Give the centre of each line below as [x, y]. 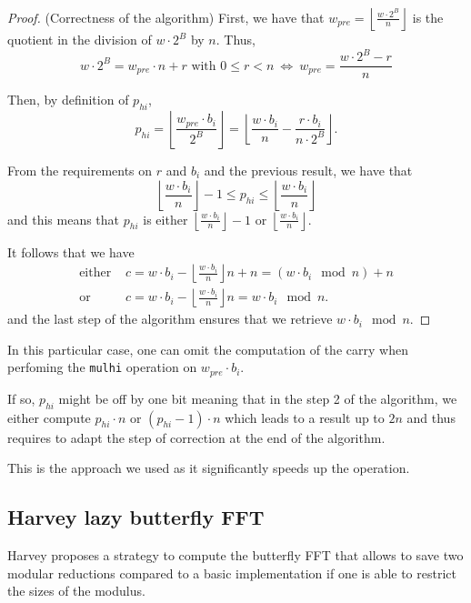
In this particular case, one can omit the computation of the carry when [208, 349]
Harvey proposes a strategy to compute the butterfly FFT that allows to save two [235, 555]
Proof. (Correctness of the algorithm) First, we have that [166, 17]
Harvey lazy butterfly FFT [136, 517]
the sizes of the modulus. [76, 591]
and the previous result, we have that [308, 170]
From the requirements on [80, 170]
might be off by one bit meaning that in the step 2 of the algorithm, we [258, 398]
